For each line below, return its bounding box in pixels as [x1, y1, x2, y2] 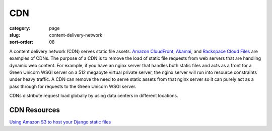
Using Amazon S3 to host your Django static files [9, 118, 111, 125]
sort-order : [9, 39, 34, 45]
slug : [9, 32, 20, 38]
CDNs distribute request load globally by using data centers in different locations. [9, 93, 178, 99]
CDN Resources [9, 105, 60, 114]
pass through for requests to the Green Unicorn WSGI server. [9, 83, 137, 89]
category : [9, 25, 31, 31]
